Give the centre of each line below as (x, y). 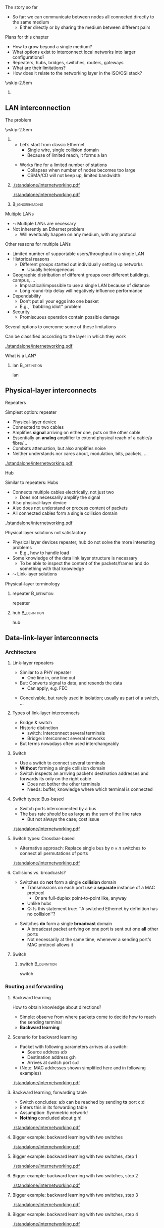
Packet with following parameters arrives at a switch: (74, 1046)
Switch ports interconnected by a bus (58, 809)
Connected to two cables (38, 427)
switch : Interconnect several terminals (66, 733)
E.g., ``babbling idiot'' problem (51, 306)
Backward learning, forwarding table (50, 1092)
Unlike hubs (39, 903)
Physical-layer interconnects (51, 391)
